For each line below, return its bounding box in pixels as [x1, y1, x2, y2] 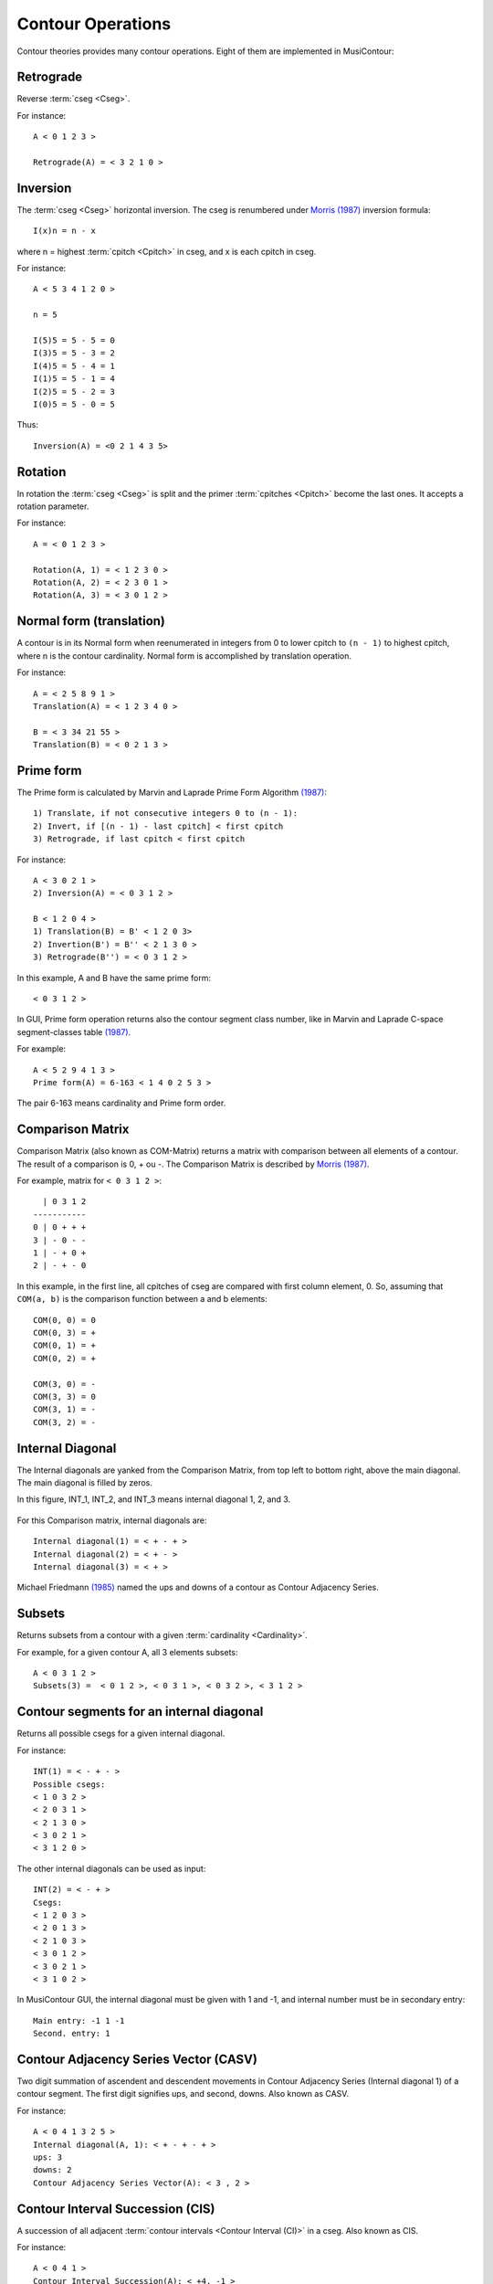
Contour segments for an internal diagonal [16, 1704, 264, 1719]
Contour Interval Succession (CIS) [16, 2201, 215, 2216]
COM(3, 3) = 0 [33, 1391, 96, 1401]
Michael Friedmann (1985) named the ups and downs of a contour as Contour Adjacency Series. [16, 1581, 379, 1593]
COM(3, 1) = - [33, 1404, 96, 1415]
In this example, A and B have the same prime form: [16, 972, 212, 983]
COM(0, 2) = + [33, 1353, 96, 1363]
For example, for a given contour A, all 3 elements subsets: [16, 1646, 238, 1657]
